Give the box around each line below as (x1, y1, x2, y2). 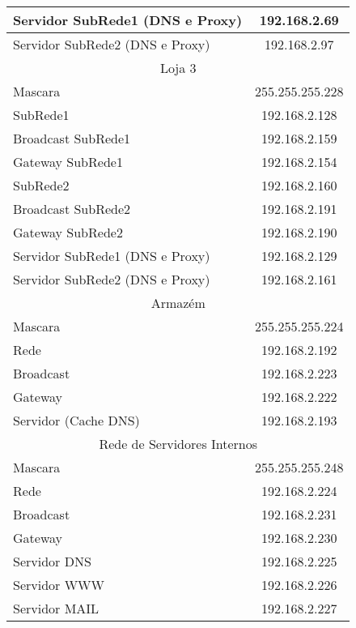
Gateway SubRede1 (13, 152, 123, 171)
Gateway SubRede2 (13, 223, 123, 241)
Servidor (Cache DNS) (13, 411, 140, 429)
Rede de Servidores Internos (99, 434, 258, 453)
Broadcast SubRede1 (13, 129, 131, 147)
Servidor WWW (13, 575, 105, 594)
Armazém (150, 293, 206, 312)
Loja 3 (159, 58, 197, 77)
